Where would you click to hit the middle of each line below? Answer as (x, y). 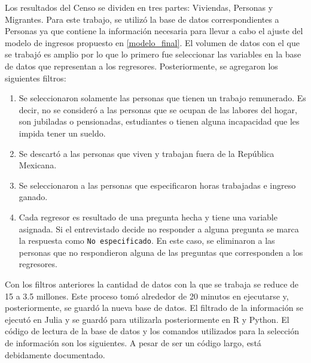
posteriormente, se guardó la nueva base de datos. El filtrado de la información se (154, 308)
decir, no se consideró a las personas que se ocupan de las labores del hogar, (158, 109)
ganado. (33, 197)
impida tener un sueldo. (62, 133)
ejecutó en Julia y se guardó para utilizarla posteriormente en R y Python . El (147, 319)
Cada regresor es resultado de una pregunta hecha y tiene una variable (148, 217)
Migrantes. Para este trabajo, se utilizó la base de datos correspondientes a (142, 19)
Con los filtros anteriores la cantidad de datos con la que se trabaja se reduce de (152, 284)
